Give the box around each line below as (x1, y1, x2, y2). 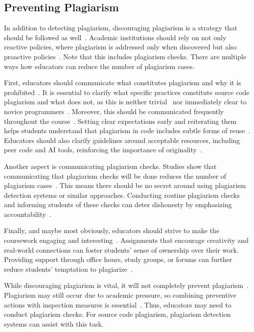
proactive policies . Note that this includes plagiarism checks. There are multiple (4, 51, 247, 61)
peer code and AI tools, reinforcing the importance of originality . (4, 144, 202, 155)
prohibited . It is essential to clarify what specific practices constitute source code (4, 87, 250, 97)
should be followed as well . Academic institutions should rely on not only (4, 32, 227, 42)
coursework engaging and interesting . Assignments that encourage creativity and (4, 235, 249, 245)
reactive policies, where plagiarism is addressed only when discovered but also (4, 42, 237, 52)
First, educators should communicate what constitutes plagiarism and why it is (4, 77, 241, 88)
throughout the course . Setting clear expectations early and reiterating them (4, 116, 237, 126)
